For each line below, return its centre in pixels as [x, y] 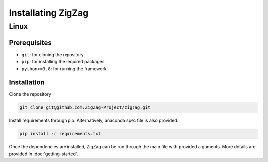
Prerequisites [30, 42]
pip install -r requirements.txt [60, 134]
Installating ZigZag [49, 13]
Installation [27, 83]
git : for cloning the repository [53, 54]
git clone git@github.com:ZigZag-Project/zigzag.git [85, 108]
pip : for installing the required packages [63, 62]
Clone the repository [30, 94]
